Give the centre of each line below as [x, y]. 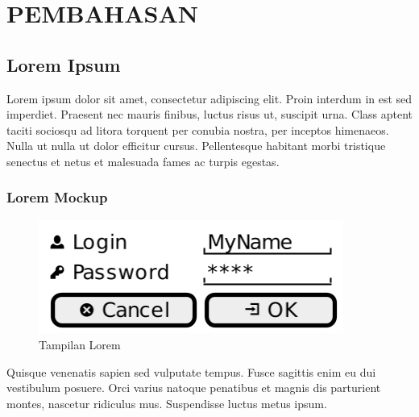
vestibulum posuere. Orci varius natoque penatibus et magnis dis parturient [194, 388]
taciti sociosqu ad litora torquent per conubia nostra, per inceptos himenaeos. [198, 129]
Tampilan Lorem [80, 345]
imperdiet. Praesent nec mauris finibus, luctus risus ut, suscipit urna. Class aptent [210, 114]
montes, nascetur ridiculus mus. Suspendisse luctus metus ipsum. [167, 403]
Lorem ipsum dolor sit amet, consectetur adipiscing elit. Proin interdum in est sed [209, 98]
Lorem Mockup [57, 197]
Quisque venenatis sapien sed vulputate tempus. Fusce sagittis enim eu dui [191, 371]
